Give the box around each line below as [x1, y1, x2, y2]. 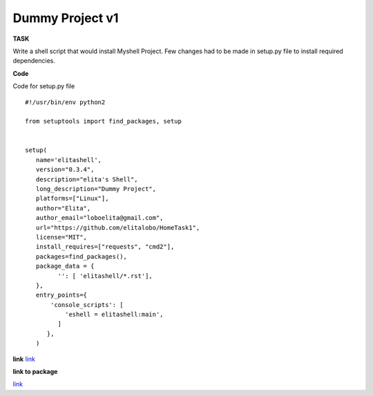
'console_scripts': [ [50, 301, 124, 308]
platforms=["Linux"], [35, 195, 109, 203]
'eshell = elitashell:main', [64, 310, 164, 319]
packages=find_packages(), [35, 253, 128, 260]
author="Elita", [35, 204, 91, 212]
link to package [12, 368, 58, 376]
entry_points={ [35, 291, 88, 299]
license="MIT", [35, 233, 88, 241]
